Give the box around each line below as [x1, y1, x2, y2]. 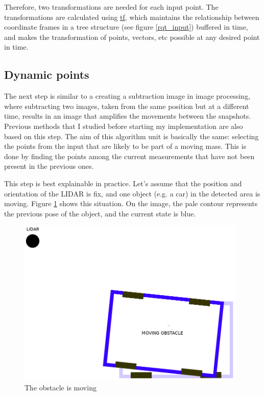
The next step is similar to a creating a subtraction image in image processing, [4, 91, 251, 101]
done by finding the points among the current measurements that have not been [4, 150, 255, 161]
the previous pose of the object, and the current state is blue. [4, 208, 196, 218]
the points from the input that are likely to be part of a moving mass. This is [4, 141, 247, 151]
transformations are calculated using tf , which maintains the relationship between [4, 11, 259, 22]
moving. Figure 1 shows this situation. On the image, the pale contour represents [4, 198, 258, 209]
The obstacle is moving [25, 382, 97, 393]
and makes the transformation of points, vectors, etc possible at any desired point [4, 31, 260, 42]
